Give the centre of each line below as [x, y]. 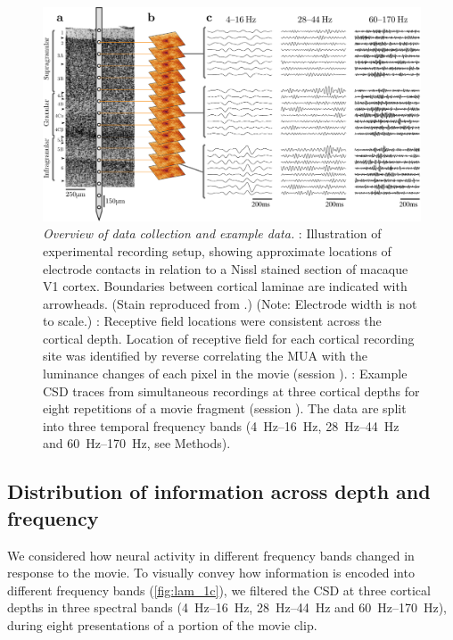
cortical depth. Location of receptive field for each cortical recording [229, 338]
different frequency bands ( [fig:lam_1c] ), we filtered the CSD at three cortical [219, 590]
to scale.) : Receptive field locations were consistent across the [212, 321]
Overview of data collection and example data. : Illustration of [212, 233]
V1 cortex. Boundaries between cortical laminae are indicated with [225, 286]
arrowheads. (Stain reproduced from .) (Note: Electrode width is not [230, 303]
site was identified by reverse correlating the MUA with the [205, 356]
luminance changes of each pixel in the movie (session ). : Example [225, 374]
